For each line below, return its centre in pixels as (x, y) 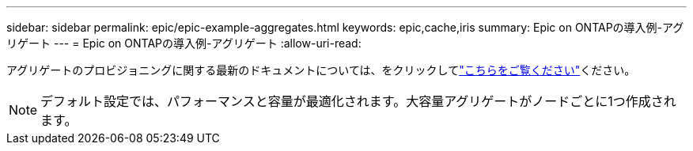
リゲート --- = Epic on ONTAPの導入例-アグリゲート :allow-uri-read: (184, 43)
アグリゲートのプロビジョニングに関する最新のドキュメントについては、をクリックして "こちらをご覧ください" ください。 (321, 70)
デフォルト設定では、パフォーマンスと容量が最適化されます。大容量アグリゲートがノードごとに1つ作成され (358, 101)
